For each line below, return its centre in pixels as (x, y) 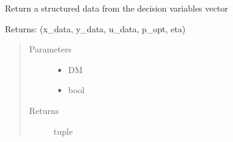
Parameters (50, 49)
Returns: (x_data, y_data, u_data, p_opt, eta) (95, 28)
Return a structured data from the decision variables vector (116, 8)
